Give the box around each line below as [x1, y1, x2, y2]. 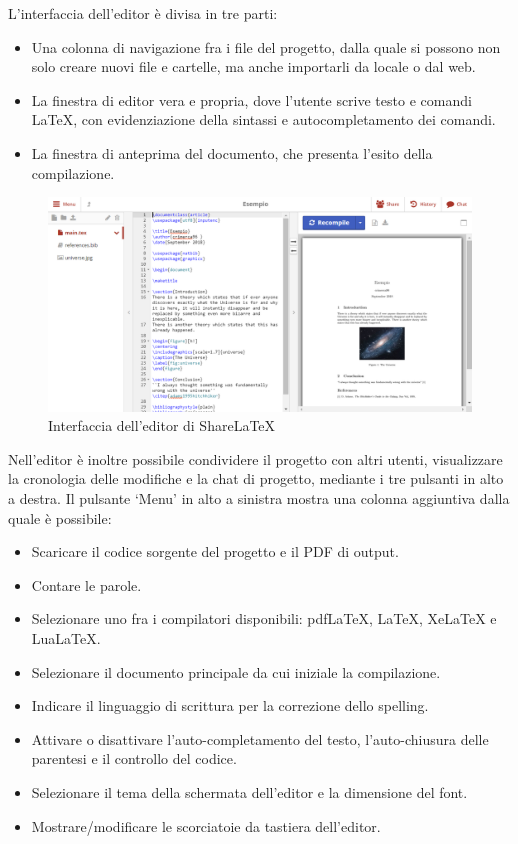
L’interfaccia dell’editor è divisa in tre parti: [8, 3, 278, 23]
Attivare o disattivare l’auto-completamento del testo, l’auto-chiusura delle [31, 728, 489, 749]
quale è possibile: [8, 507, 112, 528]
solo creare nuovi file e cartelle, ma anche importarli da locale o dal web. [31, 56, 476, 77]
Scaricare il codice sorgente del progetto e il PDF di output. [31, 541, 399, 562]
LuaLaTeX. [31, 627, 101, 648]
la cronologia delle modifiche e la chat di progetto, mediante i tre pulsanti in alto [8, 468, 504, 489]
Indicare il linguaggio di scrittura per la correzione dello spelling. [31, 695, 429, 716]
